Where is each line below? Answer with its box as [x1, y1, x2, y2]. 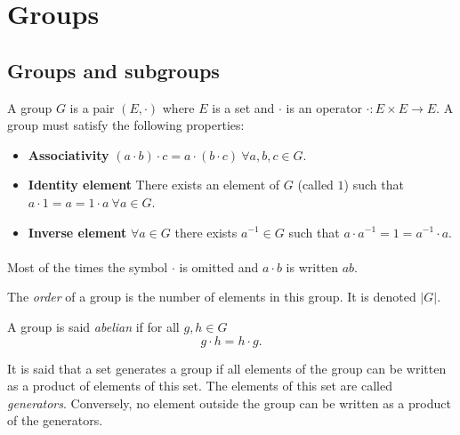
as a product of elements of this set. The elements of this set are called [7, 376, 392, 395]
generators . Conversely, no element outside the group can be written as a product [7, 393, 451, 412]
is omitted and [179, 257, 259, 276]
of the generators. [7, 411, 103, 430]
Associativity [28, 145, 109, 164]
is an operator [286, 98, 362, 117]
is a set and [212, 98, 275, 117]
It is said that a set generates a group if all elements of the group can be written [7, 358, 447, 377]
